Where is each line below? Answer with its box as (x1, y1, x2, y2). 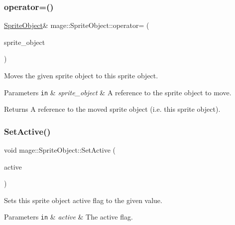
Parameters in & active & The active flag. (4, 212, 133, 222)
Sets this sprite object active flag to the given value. (4, 195, 162, 205)
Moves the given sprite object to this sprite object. (4, 70, 158, 80)
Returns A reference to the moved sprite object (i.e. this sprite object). (4, 104, 221, 114)
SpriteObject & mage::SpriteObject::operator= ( (4, 20, 149, 30)
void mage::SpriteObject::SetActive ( (4, 145, 116, 155)
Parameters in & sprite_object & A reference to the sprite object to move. (4, 87, 232, 97)
